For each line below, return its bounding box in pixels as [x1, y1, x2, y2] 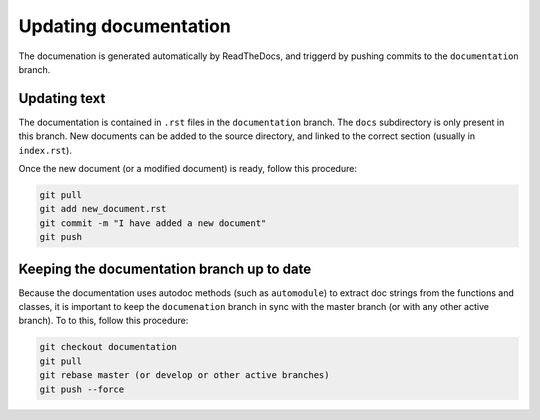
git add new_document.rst [39, 203, 167, 215]
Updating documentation [18, 15, 232, 37]
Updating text [18, 90, 106, 107]
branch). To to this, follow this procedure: [18, 315, 189, 327]
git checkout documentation [39, 341, 177, 353]
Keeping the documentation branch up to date [18, 260, 312, 277]
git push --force [39, 383, 125, 395]
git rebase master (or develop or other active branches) [39, 370, 330, 381]
